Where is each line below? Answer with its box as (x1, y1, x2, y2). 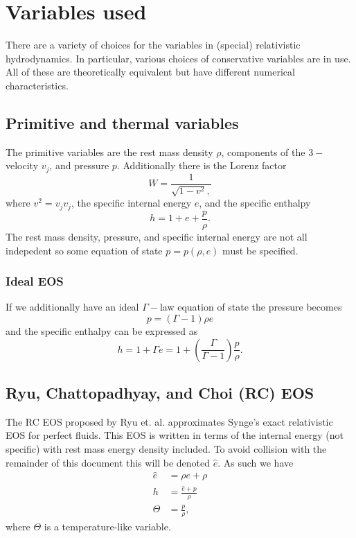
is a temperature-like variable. (44, 519, 171, 534)
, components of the (221, 144, 305, 159)
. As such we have (217, 455, 294, 469)
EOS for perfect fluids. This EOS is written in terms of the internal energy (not (6, 428, 344, 442)
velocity (6, 158, 39, 173)
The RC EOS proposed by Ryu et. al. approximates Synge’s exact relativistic (6, 414, 333, 428)
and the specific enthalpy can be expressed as (6, 323, 198, 338)
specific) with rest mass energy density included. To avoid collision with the (6, 441, 327, 455)
